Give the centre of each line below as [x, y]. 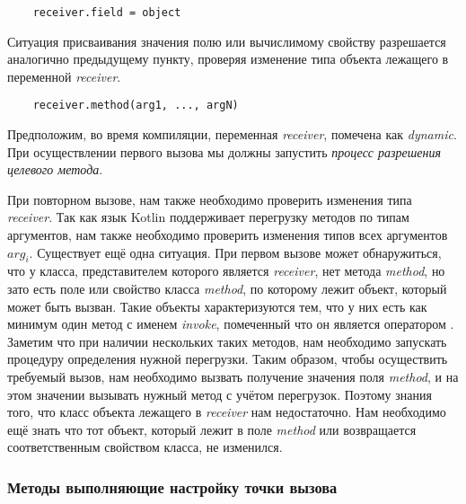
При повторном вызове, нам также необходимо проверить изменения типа [210, 199]
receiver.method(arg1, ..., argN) [136, 106]
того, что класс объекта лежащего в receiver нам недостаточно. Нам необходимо [227, 412]
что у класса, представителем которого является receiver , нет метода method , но [226, 271]
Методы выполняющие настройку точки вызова [172, 486]
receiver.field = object [107, 13]
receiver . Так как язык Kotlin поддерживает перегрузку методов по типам [208, 217]
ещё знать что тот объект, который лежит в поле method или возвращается [212, 429]
